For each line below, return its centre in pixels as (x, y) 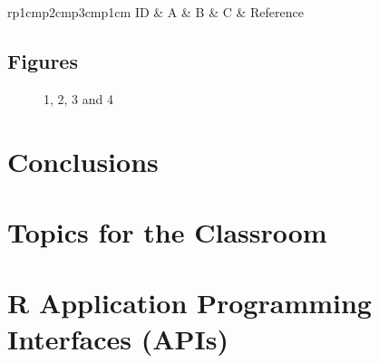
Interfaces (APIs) (118, 338)
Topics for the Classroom (167, 231)
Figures (43, 60)
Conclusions (83, 161)
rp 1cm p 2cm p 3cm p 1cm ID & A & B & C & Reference (155, 12)
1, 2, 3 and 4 (78, 98)
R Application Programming (189, 303)
